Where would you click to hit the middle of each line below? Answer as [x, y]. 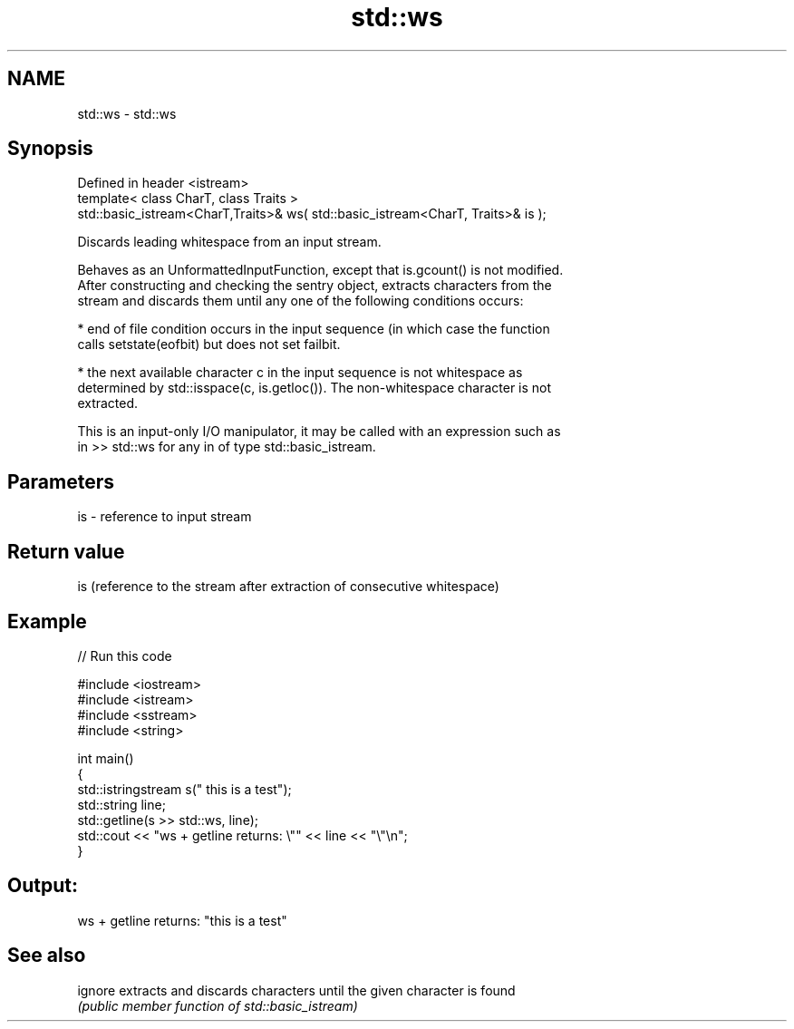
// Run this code [125, 655]
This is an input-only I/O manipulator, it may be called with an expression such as [319, 432]
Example [47, 621]
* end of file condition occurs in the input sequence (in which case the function [314, 329]
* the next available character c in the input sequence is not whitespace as [300, 373]
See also [47, 956]
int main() [106, 758]
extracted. [108, 403]
